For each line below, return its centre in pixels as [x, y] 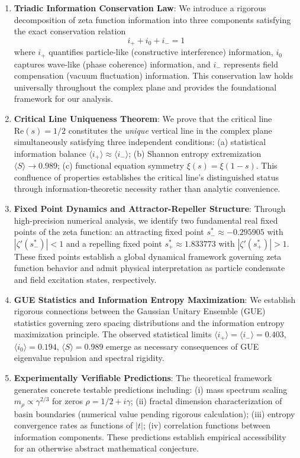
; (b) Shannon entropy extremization [195, 153]
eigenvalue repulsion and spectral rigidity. [89, 358]
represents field [251, 64]
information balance [50, 153]
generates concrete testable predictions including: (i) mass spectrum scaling [151, 389]
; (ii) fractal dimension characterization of [206, 401]
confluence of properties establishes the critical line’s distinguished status [146, 177]
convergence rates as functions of [73, 425]
